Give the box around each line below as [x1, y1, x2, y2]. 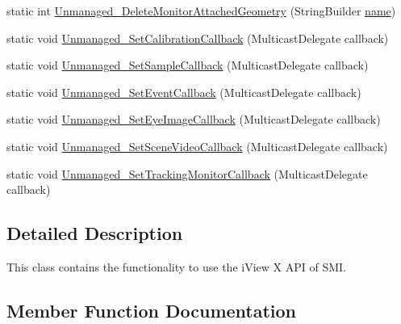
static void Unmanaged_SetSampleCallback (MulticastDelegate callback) [6, 57, 369, 74]
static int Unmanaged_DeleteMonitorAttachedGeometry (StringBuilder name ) [6, 2, 396, 19]
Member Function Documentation [6, 297, 297, 322]
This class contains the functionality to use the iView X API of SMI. [6, 258, 346, 275]
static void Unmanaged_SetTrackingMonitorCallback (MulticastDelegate [6, 165, 368, 182]
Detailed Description [6, 221, 183, 246]
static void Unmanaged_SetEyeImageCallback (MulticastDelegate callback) [6, 111, 381, 128]
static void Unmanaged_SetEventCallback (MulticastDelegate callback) [6, 83, 361, 100]
